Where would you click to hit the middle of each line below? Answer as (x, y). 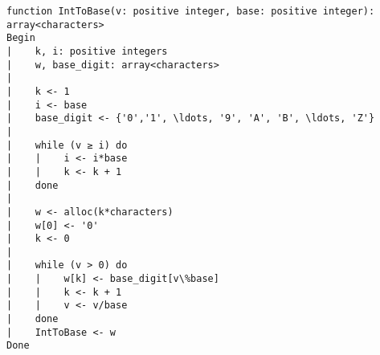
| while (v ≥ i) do (67, 145)
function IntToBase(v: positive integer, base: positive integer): (191, 11)
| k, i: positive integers (87, 51)
